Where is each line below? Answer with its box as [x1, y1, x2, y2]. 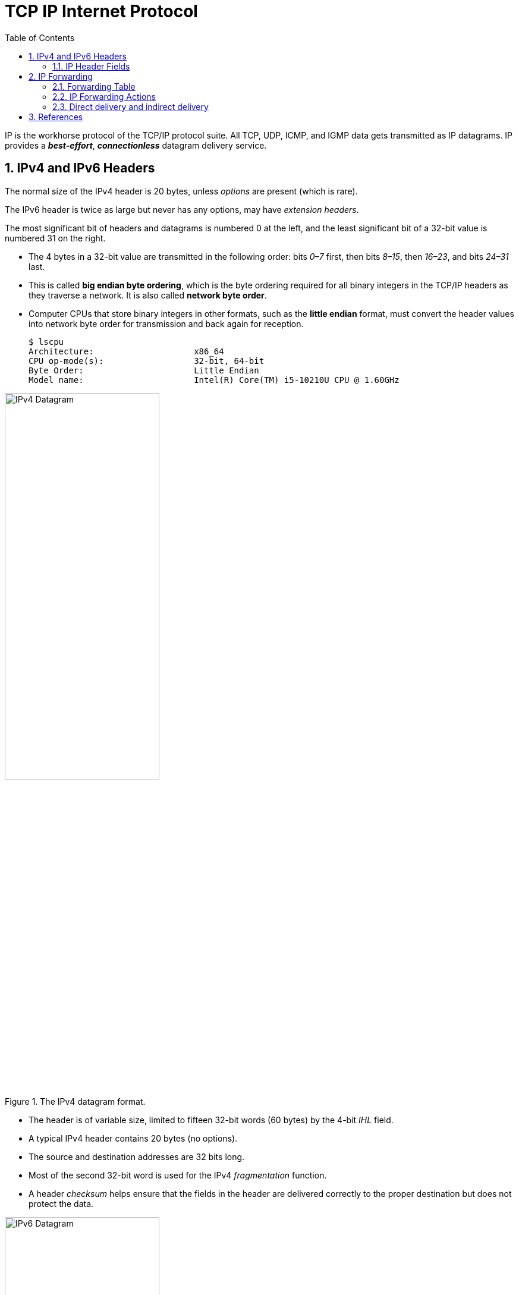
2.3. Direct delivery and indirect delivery [52, 101, 209, 112]
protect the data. [29, 1199, 94, 1209]
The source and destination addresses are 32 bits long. [29, 1152, 245, 1162]
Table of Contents [5, 32, 75, 43]
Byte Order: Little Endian [29, 365, 259, 375]
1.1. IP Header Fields [52, 61, 130, 71]
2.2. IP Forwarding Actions [52, 91, 156, 102]
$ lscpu [29, 337, 64, 347]
